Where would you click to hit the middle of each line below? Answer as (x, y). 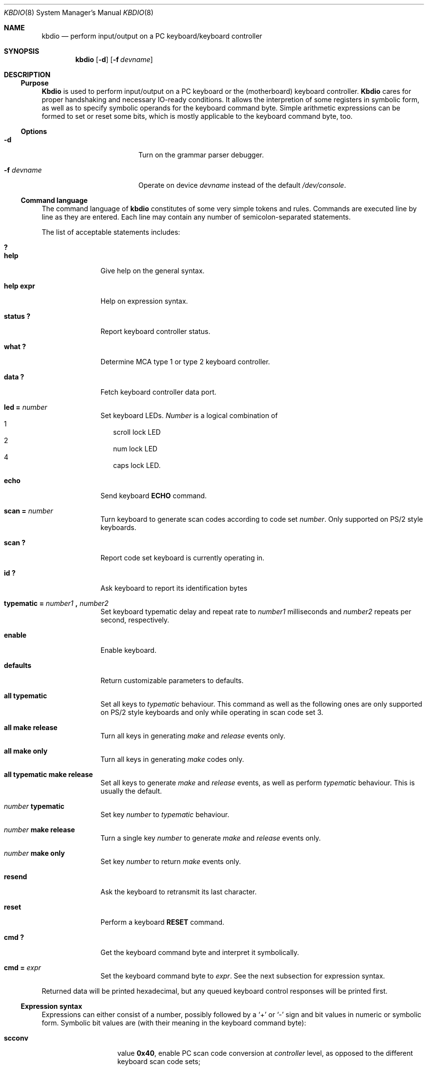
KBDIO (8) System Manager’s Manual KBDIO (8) (79, 12)
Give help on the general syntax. (152, 271)
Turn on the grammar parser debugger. (201, 155)
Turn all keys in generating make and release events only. (193, 736)
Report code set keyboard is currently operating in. (182, 558)
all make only (26, 751)
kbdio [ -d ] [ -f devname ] (114, 59)
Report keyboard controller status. (155, 331)
